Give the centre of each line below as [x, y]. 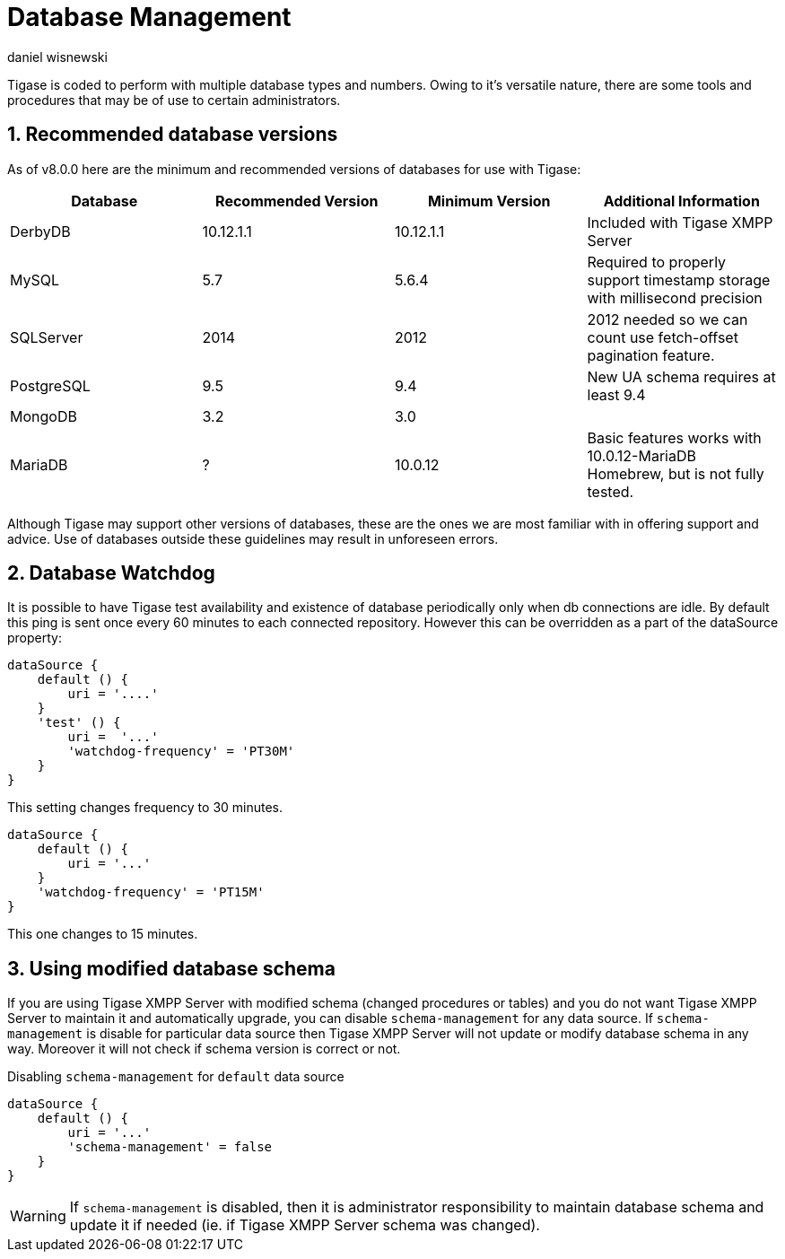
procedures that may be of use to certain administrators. [174, 100]
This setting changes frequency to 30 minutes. [145, 808]
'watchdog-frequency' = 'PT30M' [181, 752]
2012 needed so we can [667, 319]
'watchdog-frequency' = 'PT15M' [151, 892]
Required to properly [657, 262]
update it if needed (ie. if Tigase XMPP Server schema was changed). [305, 1225]
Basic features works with [674, 437]
